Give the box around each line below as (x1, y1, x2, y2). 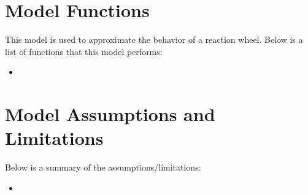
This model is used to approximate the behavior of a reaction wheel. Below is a (5, 33, 303, 46)
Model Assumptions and (5, 101, 215, 127)
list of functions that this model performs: (5, 45, 163, 57)
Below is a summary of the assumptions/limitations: (5, 161, 201, 174)
